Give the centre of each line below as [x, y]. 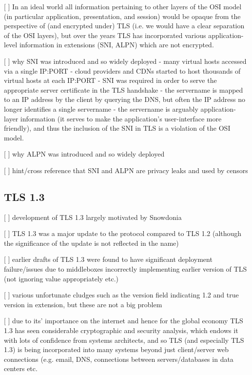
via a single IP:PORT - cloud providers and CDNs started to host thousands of [122, 70]
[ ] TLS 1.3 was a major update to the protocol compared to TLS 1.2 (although [123, 233]
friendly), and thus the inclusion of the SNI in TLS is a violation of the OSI [117, 128]
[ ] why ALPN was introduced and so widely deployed [84, 154]
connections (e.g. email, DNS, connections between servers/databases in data [119, 359]
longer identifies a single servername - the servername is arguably [101, 109]
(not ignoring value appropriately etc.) [61, 278]
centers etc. [21, 368]
